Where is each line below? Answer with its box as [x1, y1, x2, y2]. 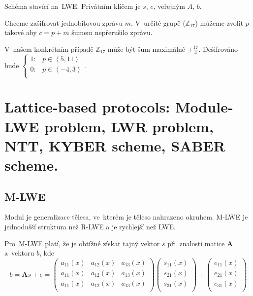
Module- [175, 97, 233, 117]
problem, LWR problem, [44, 116, 214, 136]
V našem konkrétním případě [4, 43, 94, 54]
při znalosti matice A [167, 238, 233, 248]
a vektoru [4, 248, 34, 258]
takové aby [4, 27, 37, 37]
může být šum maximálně [107, 43, 186, 54]
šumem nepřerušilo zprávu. [71, 27, 153, 37]
